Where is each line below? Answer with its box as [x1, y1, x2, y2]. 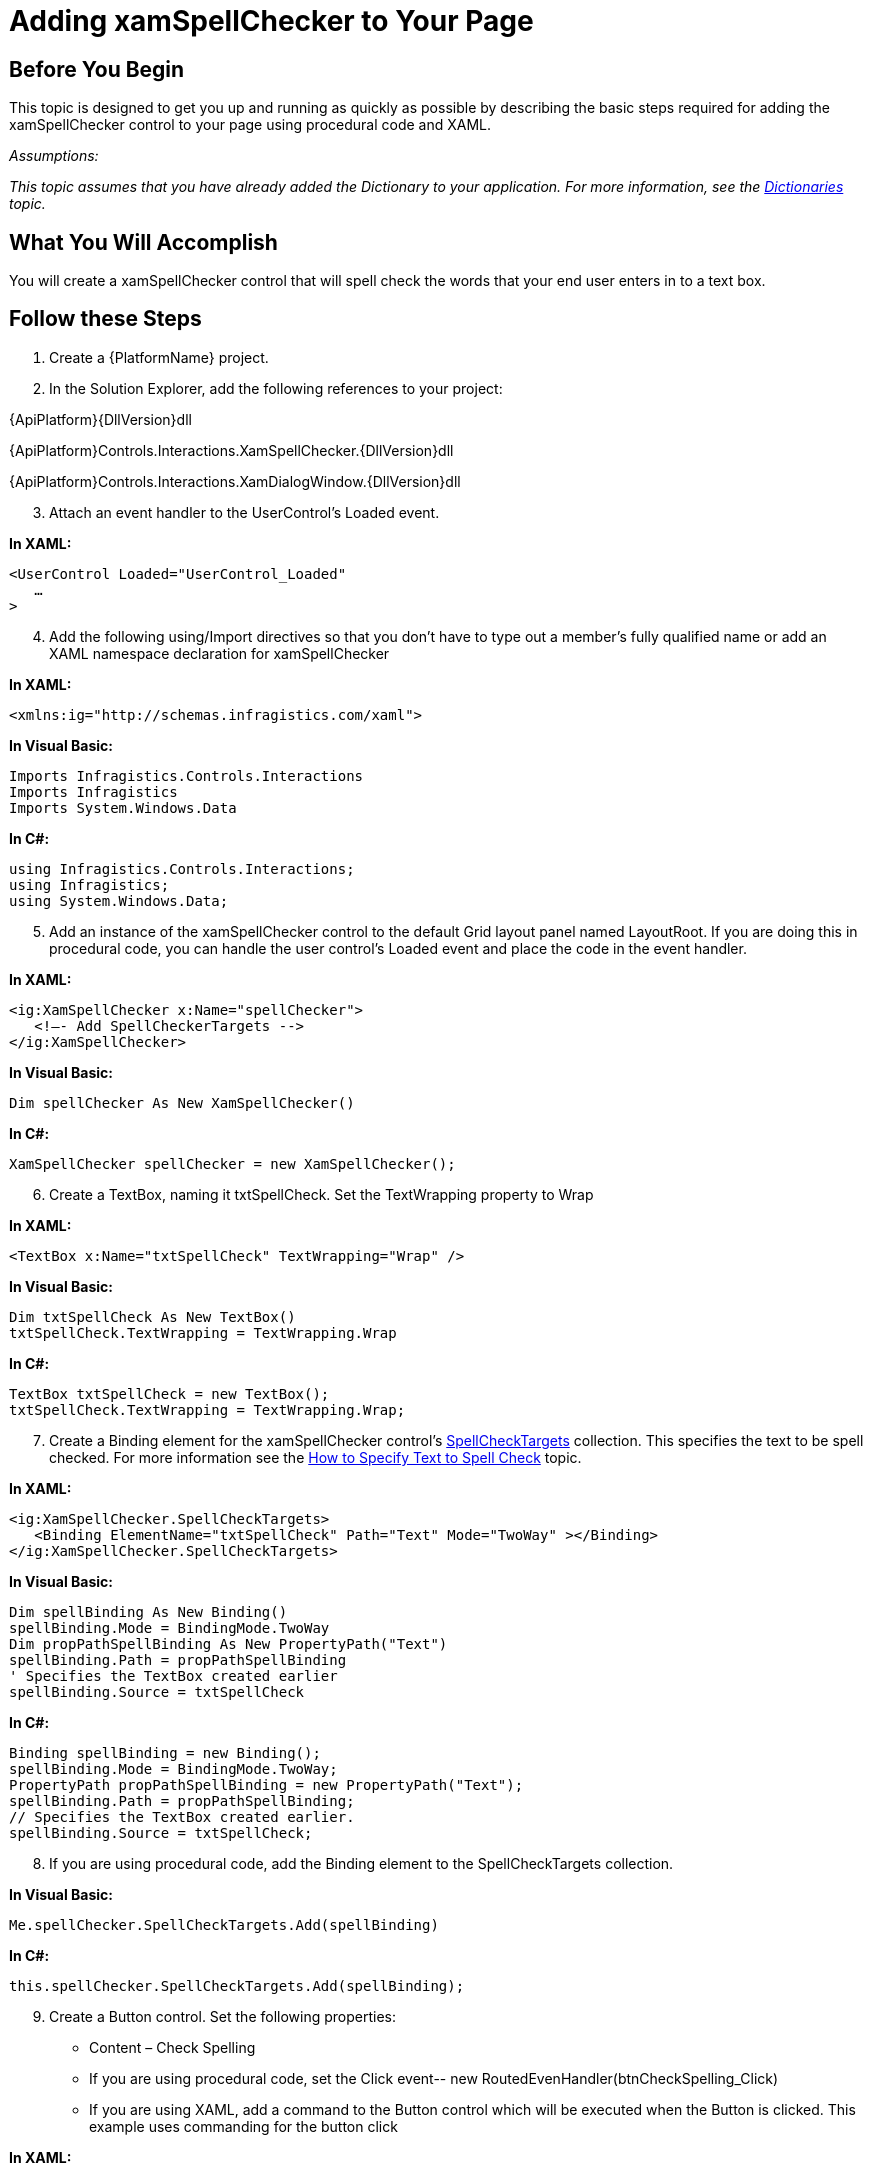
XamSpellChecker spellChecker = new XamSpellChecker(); [9, 1155, 456, 1172]
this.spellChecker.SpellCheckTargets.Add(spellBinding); [9, 1977, 465, 1994]
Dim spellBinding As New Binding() [9, 1603, 288, 1620]
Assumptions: [9, 147, 99, 165]
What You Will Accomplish [9, 229, 278, 255]
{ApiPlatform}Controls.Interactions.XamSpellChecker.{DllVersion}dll [9, 441, 454, 459]
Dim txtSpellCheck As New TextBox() [9, 1308, 296, 1325]
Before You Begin [9, 56, 185, 82]
